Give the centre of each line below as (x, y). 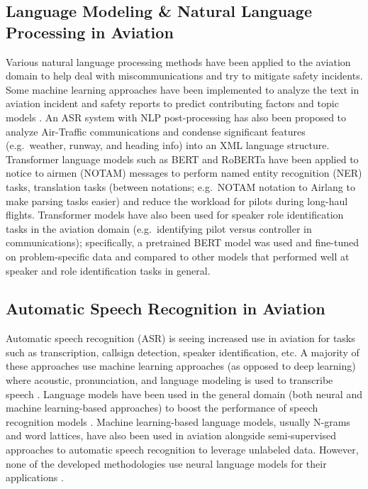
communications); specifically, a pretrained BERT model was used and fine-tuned (182, 242)
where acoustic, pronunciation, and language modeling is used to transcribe (169, 380)
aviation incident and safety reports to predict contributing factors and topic (172, 103)
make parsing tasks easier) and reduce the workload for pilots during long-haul (177, 200)
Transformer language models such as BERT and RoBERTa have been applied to (182, 159)
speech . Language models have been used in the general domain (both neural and (184, 394)
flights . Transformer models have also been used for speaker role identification (175, 215)
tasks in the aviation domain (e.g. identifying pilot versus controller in (159, 228)
